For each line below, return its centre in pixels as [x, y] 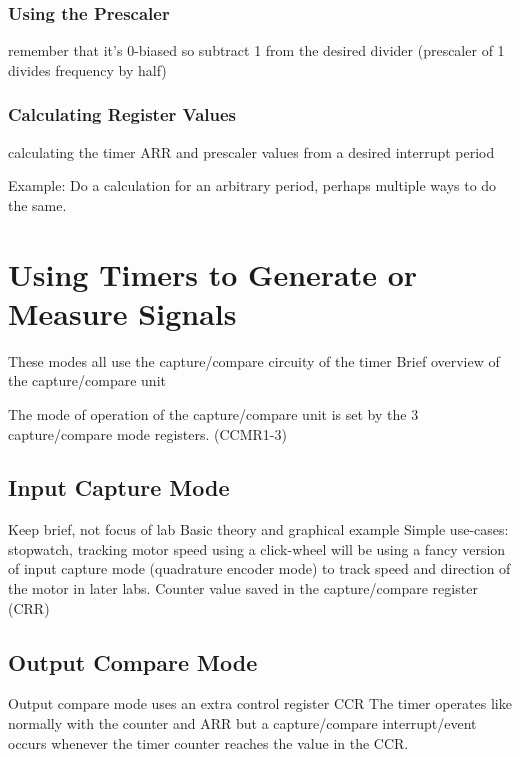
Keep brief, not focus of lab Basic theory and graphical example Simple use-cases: [258, 529]
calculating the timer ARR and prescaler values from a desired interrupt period [251, 151]
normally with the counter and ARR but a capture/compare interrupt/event [242, 723]
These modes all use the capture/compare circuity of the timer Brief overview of [254, 360]
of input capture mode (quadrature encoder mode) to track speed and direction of [259, 568]
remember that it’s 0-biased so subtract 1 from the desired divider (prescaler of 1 [256, 50]
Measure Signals [122, 312]
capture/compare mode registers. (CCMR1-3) [147, 433]
